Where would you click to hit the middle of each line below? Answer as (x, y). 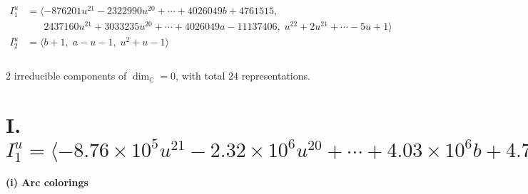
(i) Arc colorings (47, 182)
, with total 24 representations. (243, 76)
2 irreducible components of (66, 76)
